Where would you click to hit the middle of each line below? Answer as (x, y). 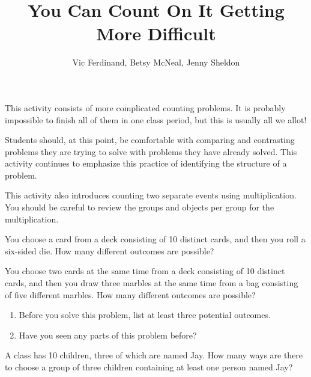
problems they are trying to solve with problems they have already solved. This (151, 151)
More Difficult (156, 33)
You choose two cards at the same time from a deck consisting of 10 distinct (145, 271)
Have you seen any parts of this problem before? (108, 335)
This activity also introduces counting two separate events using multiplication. (151, 195)
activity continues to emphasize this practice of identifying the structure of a (146, 163)
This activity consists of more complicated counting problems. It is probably (145, 107)
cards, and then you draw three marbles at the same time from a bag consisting (152, 283)
